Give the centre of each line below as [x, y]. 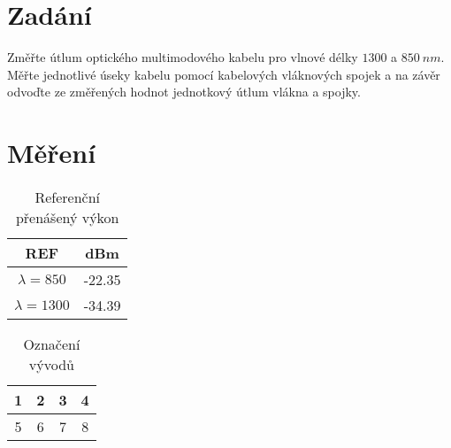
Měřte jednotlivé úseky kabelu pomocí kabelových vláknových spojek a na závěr [224, 74]
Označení [52, 344]
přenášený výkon [67, 218]
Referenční [68, 197]
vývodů [51, 365]
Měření [52, 153]
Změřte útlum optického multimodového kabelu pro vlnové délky [183, 57]
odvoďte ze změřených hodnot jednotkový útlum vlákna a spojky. [184, 92]
